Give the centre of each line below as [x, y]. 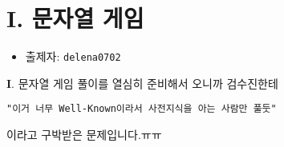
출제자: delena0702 [73, 56]
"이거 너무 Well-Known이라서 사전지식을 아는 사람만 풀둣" [142, 109]
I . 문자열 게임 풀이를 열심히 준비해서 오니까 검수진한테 [142, 83]
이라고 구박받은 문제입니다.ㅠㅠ [84, 135]
